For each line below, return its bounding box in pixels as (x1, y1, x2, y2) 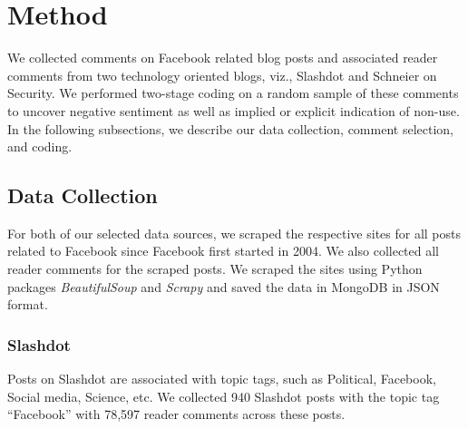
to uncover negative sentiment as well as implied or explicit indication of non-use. (7, 101, 460, 120)
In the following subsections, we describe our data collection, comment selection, (7, 119, 453, 138)
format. (7, 295, 48, 314)
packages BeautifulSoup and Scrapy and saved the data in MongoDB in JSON (7, 277, 440, 296)
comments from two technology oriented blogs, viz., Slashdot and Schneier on (7, 65, 437, 84)
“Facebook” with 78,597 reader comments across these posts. (7, 405, 346, 424)
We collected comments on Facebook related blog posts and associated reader (7, 48, 438, 67)
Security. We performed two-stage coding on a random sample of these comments (7, 83, 459, 102)
